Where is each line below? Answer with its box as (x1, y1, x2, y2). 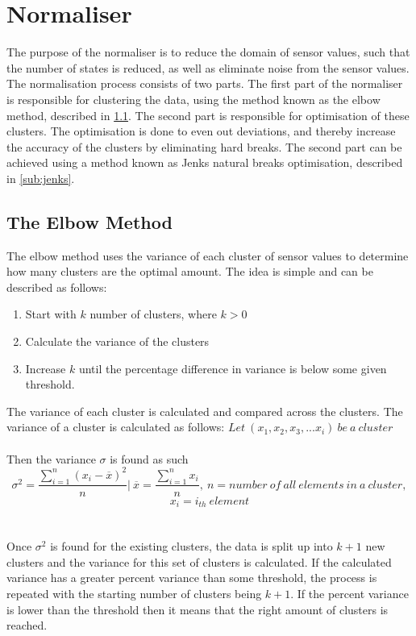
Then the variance (6, 450, 96, 467)
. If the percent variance (290, 584, 409, 601)
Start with (25, 306, 77, 322)
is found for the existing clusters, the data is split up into (50, 538, 333, 555)
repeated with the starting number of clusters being (6, 584, 262, 601)
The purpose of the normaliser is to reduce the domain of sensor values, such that (6, 44, 410, 60)
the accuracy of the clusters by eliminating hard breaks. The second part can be (6, 138, 402, 155)
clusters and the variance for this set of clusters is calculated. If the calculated (6, 553, 392, 570)
